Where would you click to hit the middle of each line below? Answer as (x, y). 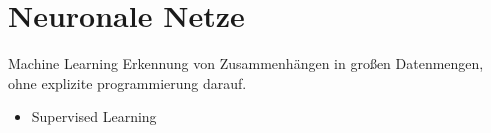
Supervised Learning (94, 116)
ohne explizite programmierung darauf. (127, 82)
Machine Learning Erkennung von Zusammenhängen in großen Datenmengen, (246, 63)
